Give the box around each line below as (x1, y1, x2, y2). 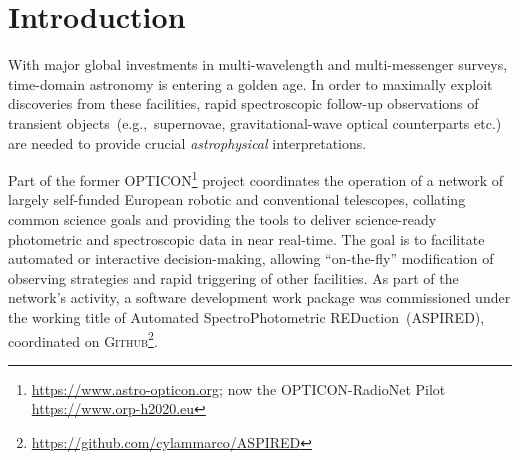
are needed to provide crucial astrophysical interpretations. (8, 132, 367, 153)
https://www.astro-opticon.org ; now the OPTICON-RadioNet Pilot (31, 378, 446, 399)
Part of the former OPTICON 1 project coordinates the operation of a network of (8, 167, 504, 190)
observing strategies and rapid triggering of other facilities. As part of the (8, 267, 459, 288)
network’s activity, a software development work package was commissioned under (8, 287, 511, 308)
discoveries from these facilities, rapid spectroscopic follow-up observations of (8, 93, 479, 114)
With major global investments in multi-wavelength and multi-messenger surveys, (8, 54, 508, 75)
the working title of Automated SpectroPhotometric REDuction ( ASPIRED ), (8, 306, 485, 327)
